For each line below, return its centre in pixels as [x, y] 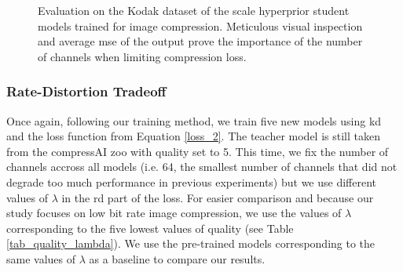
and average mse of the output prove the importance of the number [200, 41]
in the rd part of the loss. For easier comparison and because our [218, 197]
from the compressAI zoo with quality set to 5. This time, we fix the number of [198, 151]
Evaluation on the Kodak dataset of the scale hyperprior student [194, 10]
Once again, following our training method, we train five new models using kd [194, 120]
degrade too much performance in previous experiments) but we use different [192, 181]
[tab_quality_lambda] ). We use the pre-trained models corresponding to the [191, 243]
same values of [41, 258]
